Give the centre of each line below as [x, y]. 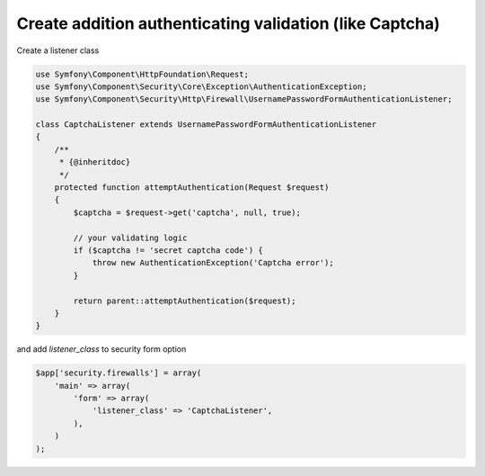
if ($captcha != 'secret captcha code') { [168, 251]
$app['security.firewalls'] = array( [119, 373]
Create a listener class [58, 50]
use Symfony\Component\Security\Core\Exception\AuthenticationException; [201, 86]
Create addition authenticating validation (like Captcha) [228, 23]
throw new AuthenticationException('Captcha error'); [213, 263]
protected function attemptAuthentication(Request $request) [192, 188]
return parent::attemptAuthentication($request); [185, 301]
